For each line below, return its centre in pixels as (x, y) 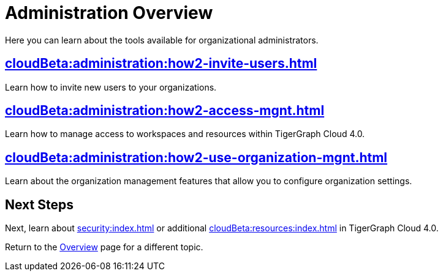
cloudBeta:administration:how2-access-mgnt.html (165, 111)
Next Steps (39, 204)
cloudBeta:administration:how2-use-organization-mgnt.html (196, 157)
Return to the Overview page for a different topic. (104, 247)
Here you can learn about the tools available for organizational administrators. (162, 40)
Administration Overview (109, 13)
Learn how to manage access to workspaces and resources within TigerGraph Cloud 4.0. (185, 134)
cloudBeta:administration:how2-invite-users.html (161, 64)
